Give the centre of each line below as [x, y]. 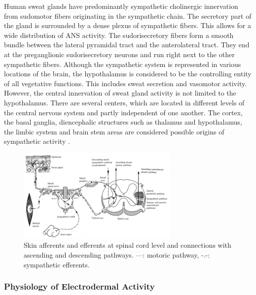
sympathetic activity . [37, 141]
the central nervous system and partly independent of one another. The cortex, [123, 112]
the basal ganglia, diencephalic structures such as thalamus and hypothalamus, [123, 122]
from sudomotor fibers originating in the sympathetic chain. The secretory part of [128, 16]
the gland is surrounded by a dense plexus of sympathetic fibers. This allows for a [128, 25]
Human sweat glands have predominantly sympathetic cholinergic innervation [121, 6]
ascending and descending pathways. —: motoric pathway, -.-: [117, 254]
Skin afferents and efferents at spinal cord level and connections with [128, 245]
